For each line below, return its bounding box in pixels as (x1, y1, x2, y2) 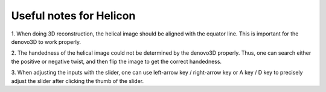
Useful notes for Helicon (11, 9, 136, 22)
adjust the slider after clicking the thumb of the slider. (11, 77, 144, 84)
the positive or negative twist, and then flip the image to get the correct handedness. (11, 58, 222, 65)
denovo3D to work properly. (11, 38, 81, 45)
